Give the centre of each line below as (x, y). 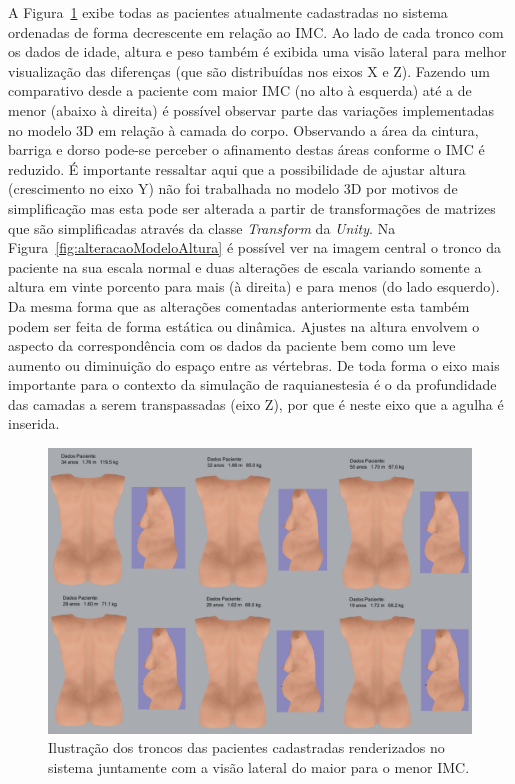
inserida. (34, 423)
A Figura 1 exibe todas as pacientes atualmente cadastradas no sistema (228, 12)
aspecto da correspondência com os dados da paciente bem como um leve (232, 345)
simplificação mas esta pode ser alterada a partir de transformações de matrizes (252, 207)
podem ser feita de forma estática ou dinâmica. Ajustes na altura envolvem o (244, 325)
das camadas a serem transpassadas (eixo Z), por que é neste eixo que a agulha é (256, 403)
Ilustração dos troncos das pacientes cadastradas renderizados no (246, 747)
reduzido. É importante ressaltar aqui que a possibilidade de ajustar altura (237, 168)
